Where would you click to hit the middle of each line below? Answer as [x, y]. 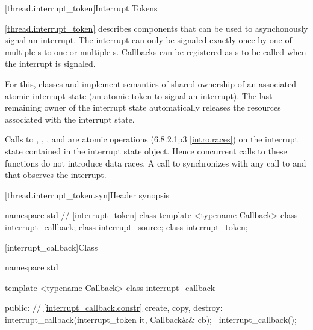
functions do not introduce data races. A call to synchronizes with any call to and [156, 163]
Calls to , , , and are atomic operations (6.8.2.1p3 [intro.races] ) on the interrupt [152, 139]
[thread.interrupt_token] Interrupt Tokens [81, 8]
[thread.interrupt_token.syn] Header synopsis [87, 194]
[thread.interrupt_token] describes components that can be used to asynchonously [156, 28]
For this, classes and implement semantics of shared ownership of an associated [151, 83]
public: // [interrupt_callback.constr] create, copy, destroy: [114, 307]
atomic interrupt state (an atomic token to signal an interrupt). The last [139, 95]
